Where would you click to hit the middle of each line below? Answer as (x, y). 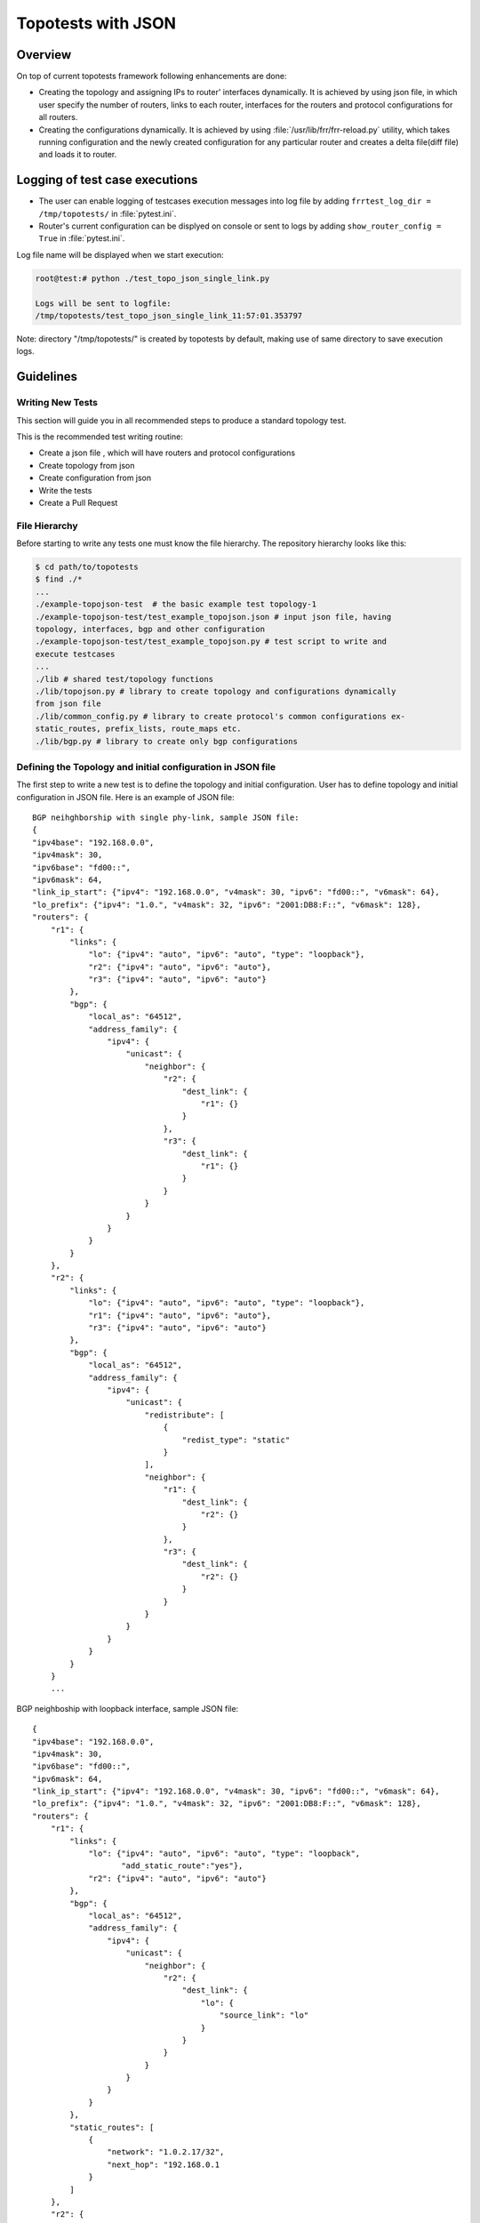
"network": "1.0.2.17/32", (166, 2152)
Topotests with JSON (96, 23)
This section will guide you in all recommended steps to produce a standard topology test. (181, 420)
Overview (44, 55)
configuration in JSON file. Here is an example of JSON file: (125, 797)
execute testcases (75, 654)
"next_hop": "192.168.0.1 (164, 2164)
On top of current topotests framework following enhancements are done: (152, 76)
